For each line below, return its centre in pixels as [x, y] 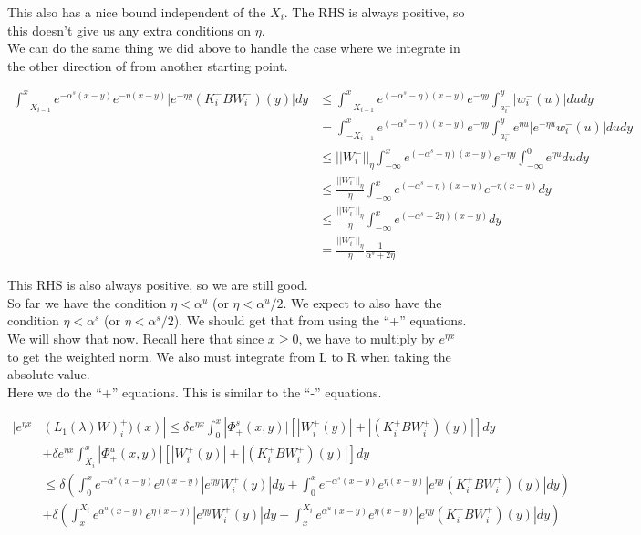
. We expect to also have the [362, 302]
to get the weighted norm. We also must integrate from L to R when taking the [229, 356]
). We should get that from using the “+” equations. [320, 320]
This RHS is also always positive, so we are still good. [158, 285]
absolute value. [49, 374]
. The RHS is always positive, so [374, 12]
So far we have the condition [87, 302]
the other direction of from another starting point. [148, 65]
